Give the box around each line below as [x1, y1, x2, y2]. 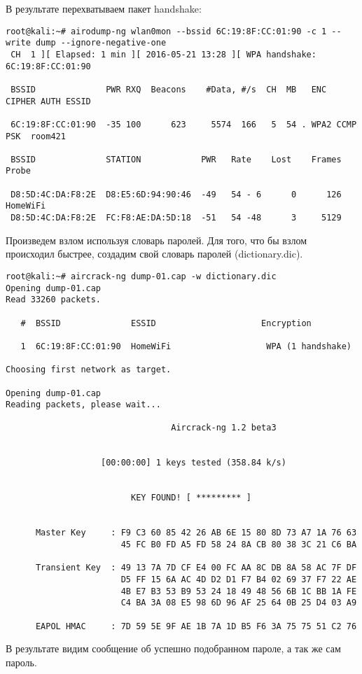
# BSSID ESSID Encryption [20, 318, 312, 328]
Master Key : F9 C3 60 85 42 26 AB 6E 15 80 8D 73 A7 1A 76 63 [35, 528, 357, 538]
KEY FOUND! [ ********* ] [130, 493, 251, 503]
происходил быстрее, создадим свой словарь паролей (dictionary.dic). [6, 246, 303, 261]
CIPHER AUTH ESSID [6, 96, 91, 106]
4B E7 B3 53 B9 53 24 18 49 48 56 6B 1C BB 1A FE [120, 586, 357, 596]
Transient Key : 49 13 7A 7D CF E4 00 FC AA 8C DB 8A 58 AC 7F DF [35, 563, 357, 573]
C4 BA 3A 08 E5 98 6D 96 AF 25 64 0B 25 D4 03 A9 [120, 598, 357, 608]
